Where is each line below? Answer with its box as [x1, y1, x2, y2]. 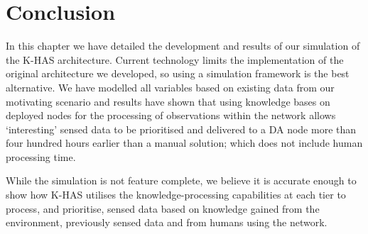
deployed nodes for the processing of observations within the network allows [6, 108, 336, 123]
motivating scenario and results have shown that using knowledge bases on [6, 94, 330, 108]
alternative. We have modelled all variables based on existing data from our [6, 79, 335, 94]
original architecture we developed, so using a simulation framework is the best [6, 66, 350, 81]
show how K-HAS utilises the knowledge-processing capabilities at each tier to [6, 187, 346, 202]
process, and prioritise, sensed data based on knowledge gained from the [6, 201, 320, 216]
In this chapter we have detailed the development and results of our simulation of [6, 38, 360, 53]
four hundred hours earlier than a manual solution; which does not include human [6, 135, 363, 150]
